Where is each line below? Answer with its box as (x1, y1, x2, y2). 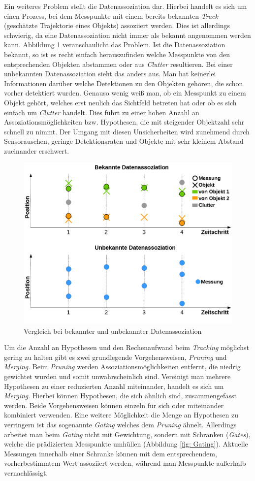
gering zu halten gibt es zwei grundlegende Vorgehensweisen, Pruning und (4, 352, 227, 362)
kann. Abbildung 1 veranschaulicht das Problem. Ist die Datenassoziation (4, 39, 225, 50)
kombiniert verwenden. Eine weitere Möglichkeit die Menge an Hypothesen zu (4, 410, 238, 420)
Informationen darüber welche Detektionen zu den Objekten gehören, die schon (4, 78, 243, 88)
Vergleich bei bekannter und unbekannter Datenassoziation (24, 325, 202, 336)
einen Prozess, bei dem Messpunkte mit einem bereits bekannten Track (4, 10, 218, 21)
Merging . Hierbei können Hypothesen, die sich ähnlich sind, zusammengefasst (4, 390, 237, 401)
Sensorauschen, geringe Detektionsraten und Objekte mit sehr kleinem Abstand (4, 136, 244, 146)
